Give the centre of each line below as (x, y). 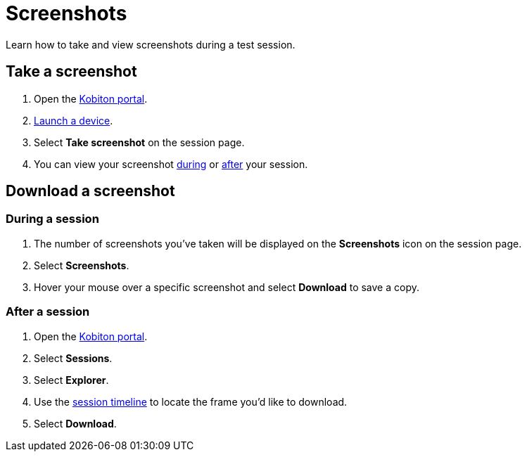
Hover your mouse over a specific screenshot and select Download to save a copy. (227, 287)
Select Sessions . (73, 358)
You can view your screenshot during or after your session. (171, 164)
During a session (52, 219)
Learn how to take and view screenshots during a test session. (151, 44)
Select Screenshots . (82, 265)
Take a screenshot (71, 72)
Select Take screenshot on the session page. (139, 142)
